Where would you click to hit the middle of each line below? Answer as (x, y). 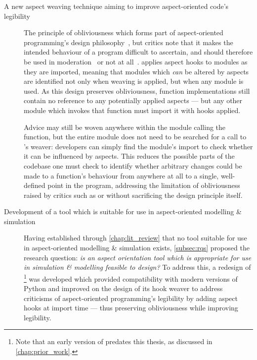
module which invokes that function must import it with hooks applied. (132, 110)
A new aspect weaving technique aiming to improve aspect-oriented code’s (116, 6)
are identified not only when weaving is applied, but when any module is (134, 81)
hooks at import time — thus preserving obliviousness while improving (131, 308)
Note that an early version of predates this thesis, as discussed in (114, 341)
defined (35, 185)
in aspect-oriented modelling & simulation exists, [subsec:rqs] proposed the (137, 248)
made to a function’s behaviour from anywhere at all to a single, (121, 175)
